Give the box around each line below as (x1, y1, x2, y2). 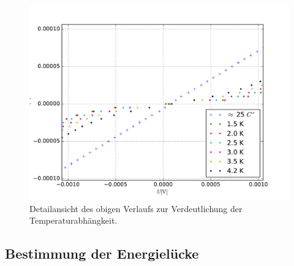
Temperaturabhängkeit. (29, 214, 118, 227)
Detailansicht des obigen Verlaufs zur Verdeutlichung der (29, 202, 243, 215)
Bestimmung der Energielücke (5, 244, 199, 263)
